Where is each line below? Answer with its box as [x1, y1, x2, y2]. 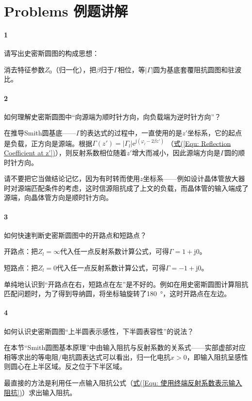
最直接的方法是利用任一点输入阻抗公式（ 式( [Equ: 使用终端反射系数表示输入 [4, 377, 242, 387]
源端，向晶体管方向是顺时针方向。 [4, 192, 113, 202]
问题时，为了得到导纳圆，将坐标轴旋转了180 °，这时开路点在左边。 [17, 288, 231, 299]
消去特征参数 [4, 64, 45, 74]
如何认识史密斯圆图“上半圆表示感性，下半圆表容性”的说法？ [4, 326, 194, 336]
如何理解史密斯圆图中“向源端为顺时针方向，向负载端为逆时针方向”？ [4, 111, 221, 121]
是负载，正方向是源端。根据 [4, 138, 92, 148]
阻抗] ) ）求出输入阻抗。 [4, 387, 77, 397]
